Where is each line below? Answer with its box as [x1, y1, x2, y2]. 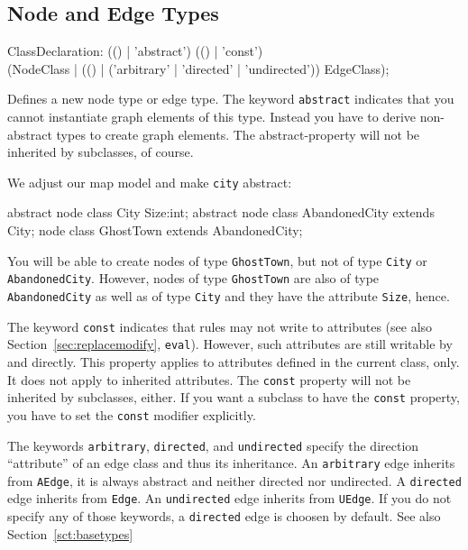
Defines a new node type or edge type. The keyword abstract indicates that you [7, 89, 454, 108]
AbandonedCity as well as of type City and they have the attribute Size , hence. [7, 286, 450, 305]
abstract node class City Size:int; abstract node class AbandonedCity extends [7, 203, 435, 222]
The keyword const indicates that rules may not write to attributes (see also [7, 316, 433, 335]
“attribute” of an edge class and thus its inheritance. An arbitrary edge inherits [7, 454, 455, 472]
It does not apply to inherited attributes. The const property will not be [7, 370, 411, 389]
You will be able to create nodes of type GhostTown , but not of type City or [7, 251, 427, 270]
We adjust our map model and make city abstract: [7, 172, 292, 191]
